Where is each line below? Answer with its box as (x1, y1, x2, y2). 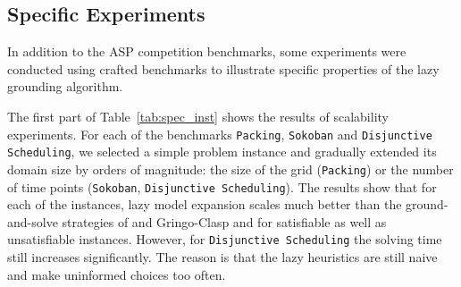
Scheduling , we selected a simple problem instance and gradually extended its (7, 142, 437, 161)
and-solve (7, 212, 58, 231)
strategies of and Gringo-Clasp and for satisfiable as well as (62, 212, 387, 231)
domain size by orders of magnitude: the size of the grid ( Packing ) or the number (7, 159, 454, 178)
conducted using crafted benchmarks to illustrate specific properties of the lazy (7, 59, 440, 78)
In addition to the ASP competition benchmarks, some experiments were (7, 42, 407, 61)
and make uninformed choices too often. (7, 265, 226, 283)
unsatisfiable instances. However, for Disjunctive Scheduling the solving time (7, 230, 442, 249)
